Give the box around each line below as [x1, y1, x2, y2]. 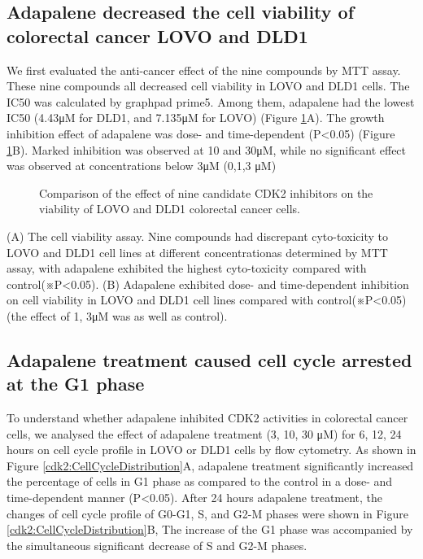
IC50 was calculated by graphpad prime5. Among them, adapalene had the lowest [7, 93, 415, 110]
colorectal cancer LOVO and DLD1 [7, 23, 308, 48]
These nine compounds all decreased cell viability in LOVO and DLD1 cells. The [7, 77, 410, 94]
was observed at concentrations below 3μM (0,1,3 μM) [7, 157, 277, 174]
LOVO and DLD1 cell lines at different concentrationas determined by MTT [7, 243, 388, 260]
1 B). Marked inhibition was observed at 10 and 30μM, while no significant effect [7, 141, 407, 158]
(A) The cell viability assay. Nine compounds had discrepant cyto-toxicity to [7, 227, 388, 244]
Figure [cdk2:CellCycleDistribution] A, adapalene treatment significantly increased [7, 456, 414, 474]
